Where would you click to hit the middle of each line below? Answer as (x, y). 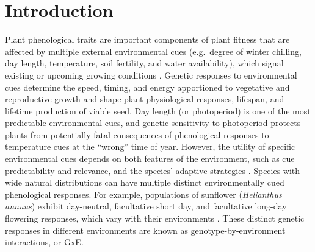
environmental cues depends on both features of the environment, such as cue (150, 159)
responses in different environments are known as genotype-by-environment (145, 230)
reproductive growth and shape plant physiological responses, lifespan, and (145, 99)
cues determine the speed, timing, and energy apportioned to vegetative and (147, 87)
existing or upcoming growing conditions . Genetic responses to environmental (151, 75)
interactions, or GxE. (44, 242)
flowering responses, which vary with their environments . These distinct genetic (155, 218)
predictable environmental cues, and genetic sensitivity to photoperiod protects (153, 123)
